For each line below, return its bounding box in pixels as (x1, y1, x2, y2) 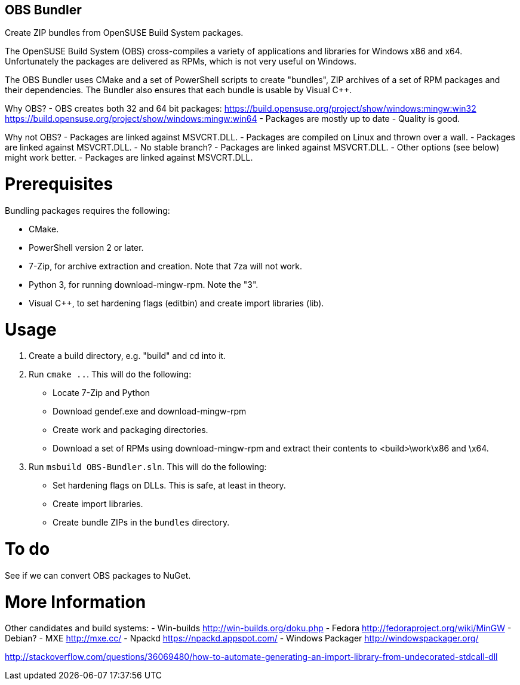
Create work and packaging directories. (53, 425, 208, 435)
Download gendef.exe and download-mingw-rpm (53, 406, 247, 417)
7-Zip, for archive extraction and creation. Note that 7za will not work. (29, 260, 302, 271)
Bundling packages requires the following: (5, 205, 170, 216)
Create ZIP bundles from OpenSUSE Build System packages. (5, 27, 244, 38)
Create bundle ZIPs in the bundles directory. (53, 517, 230, 528)
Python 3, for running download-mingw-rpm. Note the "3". (29, 279, 259, 290)
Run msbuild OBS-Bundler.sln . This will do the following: (29, 462, 267, 472)
